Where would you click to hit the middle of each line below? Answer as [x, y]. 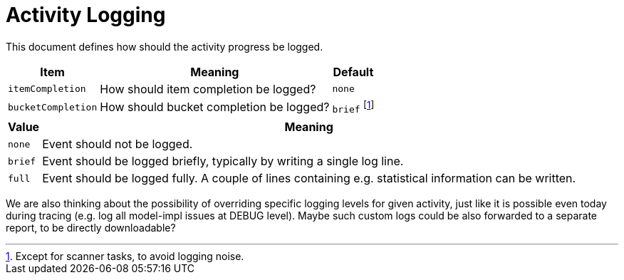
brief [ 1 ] [353, 107]
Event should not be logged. [118, 144]
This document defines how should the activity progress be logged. [165, 46]
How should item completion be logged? [208, 89]
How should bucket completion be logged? [215, 107]
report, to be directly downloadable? [91, 228]
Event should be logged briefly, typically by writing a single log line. [223, 161]
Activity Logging [86, 15]
